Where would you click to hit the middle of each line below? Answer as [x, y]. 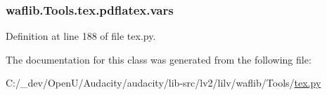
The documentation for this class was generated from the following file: [159, 59]
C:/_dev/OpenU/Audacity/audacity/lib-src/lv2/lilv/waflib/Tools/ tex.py [163, 83]
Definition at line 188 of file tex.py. [81, 36]
